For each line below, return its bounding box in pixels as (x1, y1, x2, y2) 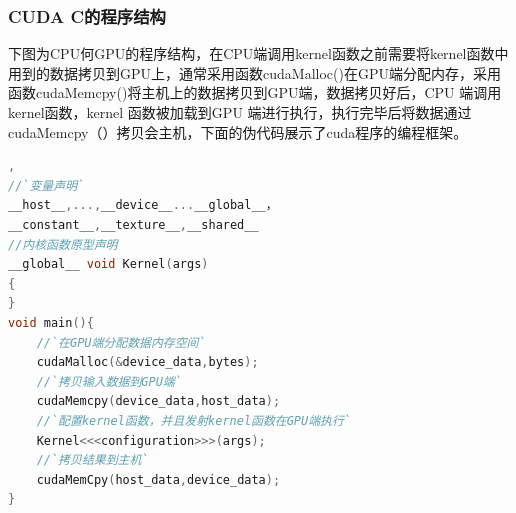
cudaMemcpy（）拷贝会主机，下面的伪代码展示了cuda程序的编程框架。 (8, 121, 468, 142)
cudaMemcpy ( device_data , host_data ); (36, 394, 281, 409)
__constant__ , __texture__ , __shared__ (8, 217, 259, 232)
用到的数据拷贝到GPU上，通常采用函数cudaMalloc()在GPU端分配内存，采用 (8, 62, 501, 83)
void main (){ (8, 315, 94, 330)
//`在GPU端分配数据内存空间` (36, 335, 206, 350)
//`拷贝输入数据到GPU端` (36, 374, 182, 389)
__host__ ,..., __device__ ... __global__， (8, 198, 278, 213)
